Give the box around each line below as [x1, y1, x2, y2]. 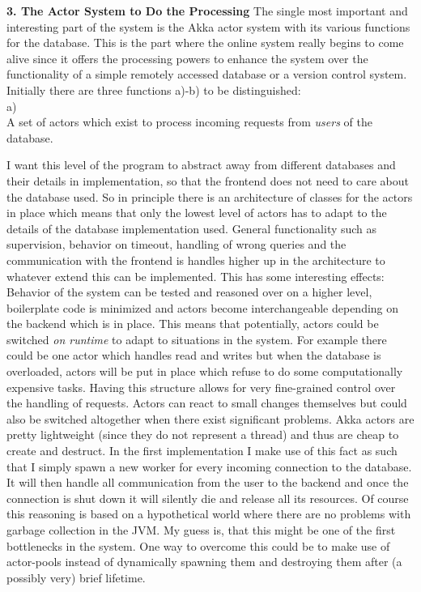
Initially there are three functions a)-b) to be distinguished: [6, 81, 301, 98]
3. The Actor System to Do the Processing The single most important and [6, 2, 408, 19]
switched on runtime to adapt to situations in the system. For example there [6, 330, 387, 347]
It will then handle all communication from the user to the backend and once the [6, 474, 409, 491]
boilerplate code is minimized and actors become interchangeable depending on [6, 299, 399, 316]
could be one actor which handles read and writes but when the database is [6, 347, 381, 364]
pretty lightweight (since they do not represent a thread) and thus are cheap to [6, 426, 399, 443]
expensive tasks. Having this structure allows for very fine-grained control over [6, 378, 396, 395]
